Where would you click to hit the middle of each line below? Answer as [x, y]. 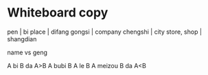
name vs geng [27, 52]
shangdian [22, 39]
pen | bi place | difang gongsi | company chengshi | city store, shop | [105, 32]
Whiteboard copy [58, 13]
